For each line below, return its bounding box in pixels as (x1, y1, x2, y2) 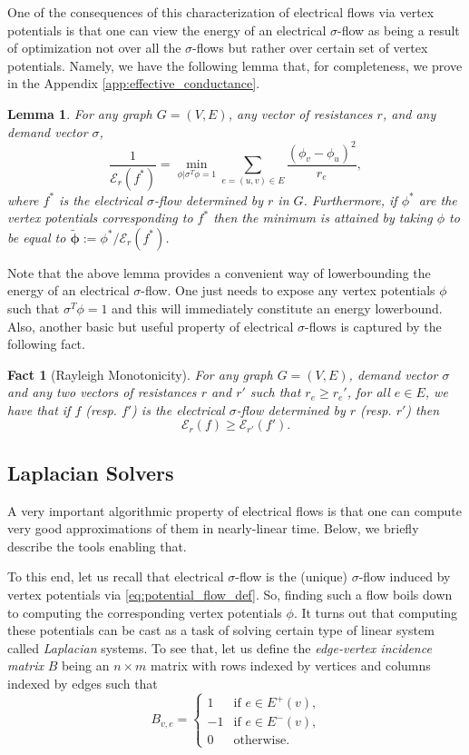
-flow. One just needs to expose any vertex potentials (141, 281, 435, 300)
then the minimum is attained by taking (213, 208, 433, 227)
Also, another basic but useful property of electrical (7, 316, 294, 335)
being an (61, 656, 110, 675)
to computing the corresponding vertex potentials (7, 602, 282, 621)
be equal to (7, 227, 66, 246)
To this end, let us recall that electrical (7, 567, 224, 586)
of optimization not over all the (7, 38, 181, 57)
